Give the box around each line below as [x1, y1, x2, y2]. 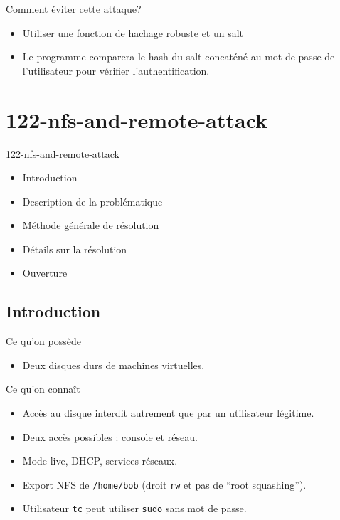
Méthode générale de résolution [22, 218, 159, 233]
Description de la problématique [22, 193, 163, 208]
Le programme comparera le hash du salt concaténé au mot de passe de [22, 49, 335, 64]
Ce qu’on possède [6, 334, 81, 349]
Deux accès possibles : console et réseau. [22, 429, 198, 444]
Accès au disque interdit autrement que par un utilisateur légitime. [22, 405, 314, 420]
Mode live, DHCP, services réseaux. [22, 453, 178, 468]
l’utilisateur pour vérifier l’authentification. [22, 63, 210, 78]
